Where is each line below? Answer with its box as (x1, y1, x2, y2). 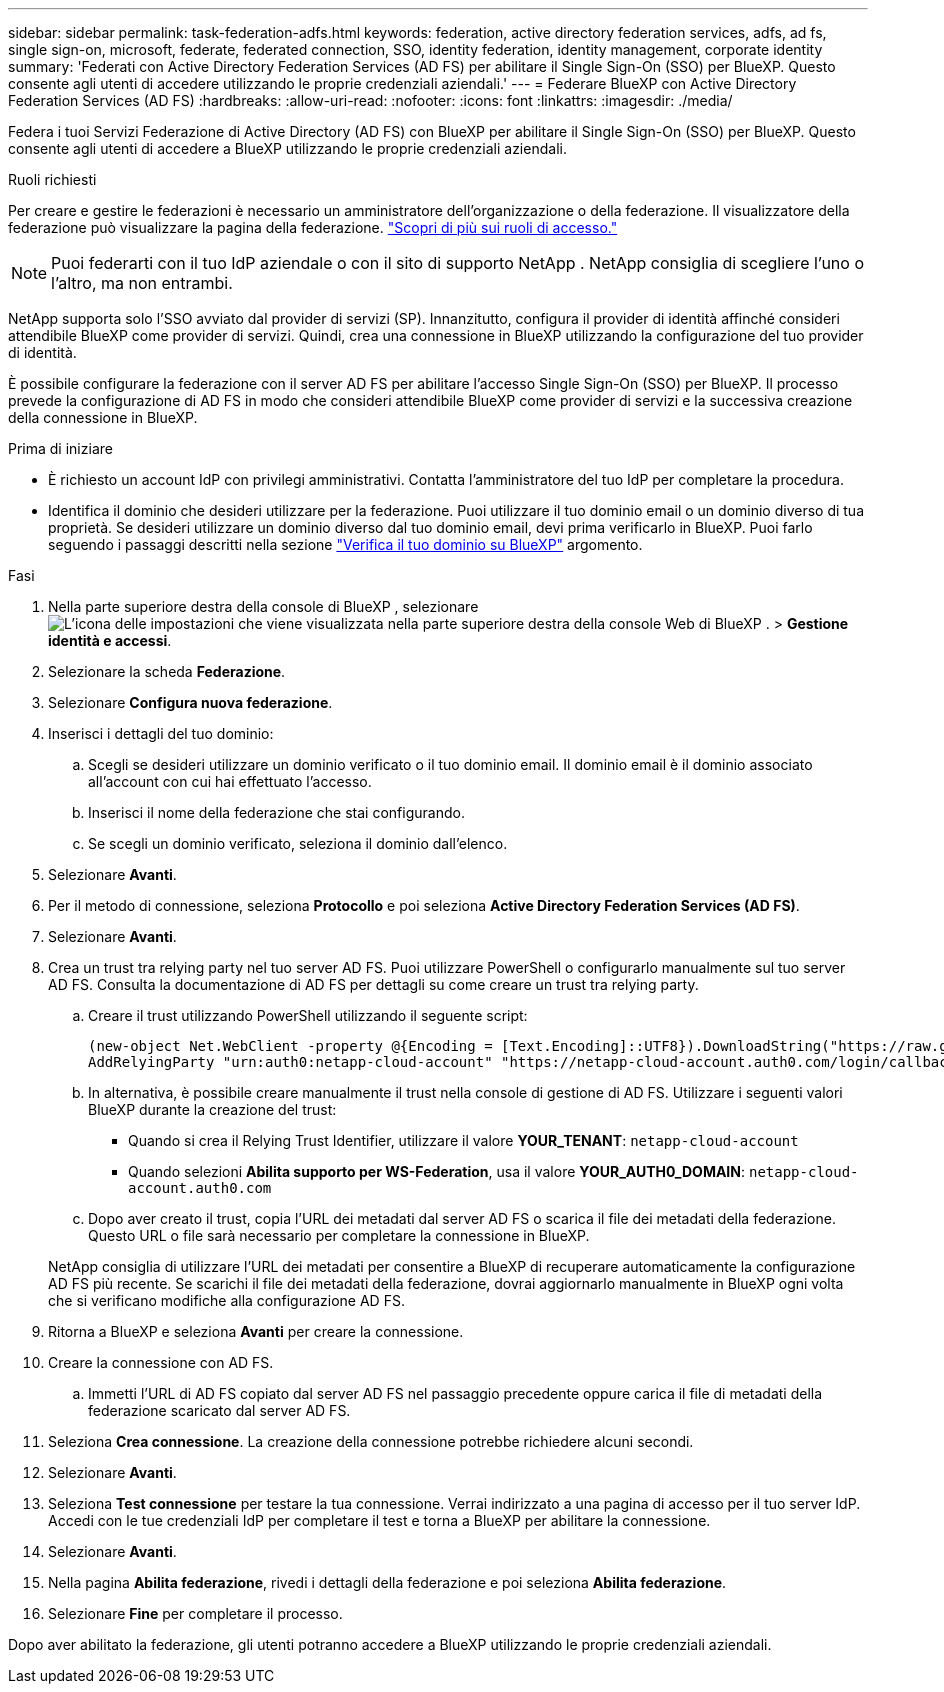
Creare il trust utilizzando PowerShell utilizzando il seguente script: (88, 1007, 528, 1024)
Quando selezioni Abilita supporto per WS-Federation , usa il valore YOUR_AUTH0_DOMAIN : (128, 1163, 746, 1180)
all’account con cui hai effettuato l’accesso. (88, 773, 372, 790)
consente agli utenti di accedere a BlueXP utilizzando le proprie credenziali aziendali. (8, 140, 567, 157)
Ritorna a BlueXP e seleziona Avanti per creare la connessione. (48, 1323, 464, 1340)
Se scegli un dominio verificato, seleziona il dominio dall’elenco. (88, 835, 508, 852)
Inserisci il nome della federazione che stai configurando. (88, 804, 465, 821)
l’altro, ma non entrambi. (51, 273, 233, 293)
